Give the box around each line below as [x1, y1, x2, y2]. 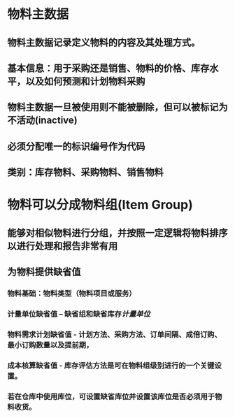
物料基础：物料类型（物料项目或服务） [7, 289, 136, 298]
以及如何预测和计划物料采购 [25, 75, 145, 87]
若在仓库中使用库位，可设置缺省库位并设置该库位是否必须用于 [7, 391, 215, 401]
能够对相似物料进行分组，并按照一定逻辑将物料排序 [7, 226, 228, 238]
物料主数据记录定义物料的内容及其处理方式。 [7, 36, 201, 48]
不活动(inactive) [7, 115, 78, 127]
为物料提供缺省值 [7, 266, 81, 278]
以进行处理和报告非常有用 [7, 240, 117, 252]
